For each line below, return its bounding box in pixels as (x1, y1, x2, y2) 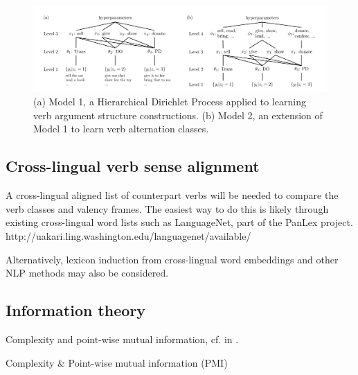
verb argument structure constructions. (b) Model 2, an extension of (33, 107, 323, 122)
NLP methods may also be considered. (6, 265, 169, 280)
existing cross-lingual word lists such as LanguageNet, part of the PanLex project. (6, 215, 353, 229)
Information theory (6, 299, 146, 321)
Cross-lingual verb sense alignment (6, 155, 260, 177)
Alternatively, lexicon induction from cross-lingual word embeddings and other (6, 252, 339, 266)
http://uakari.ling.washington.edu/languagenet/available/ (6, 228, 251, 243)
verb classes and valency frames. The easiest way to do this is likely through (6, 201, 329, 216)
